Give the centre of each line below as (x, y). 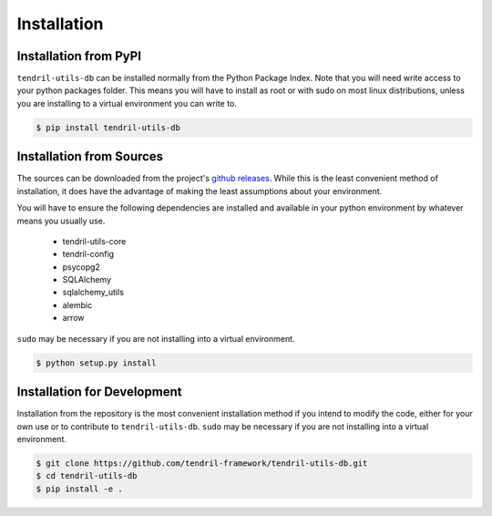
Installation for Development (99, 392)
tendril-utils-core (94, 241)
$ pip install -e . (79, 489)
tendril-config (88, 254)
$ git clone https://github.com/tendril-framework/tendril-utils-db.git (202, 463)
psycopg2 (81, 267)
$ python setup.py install (96, 363)
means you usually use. (61, 221)
